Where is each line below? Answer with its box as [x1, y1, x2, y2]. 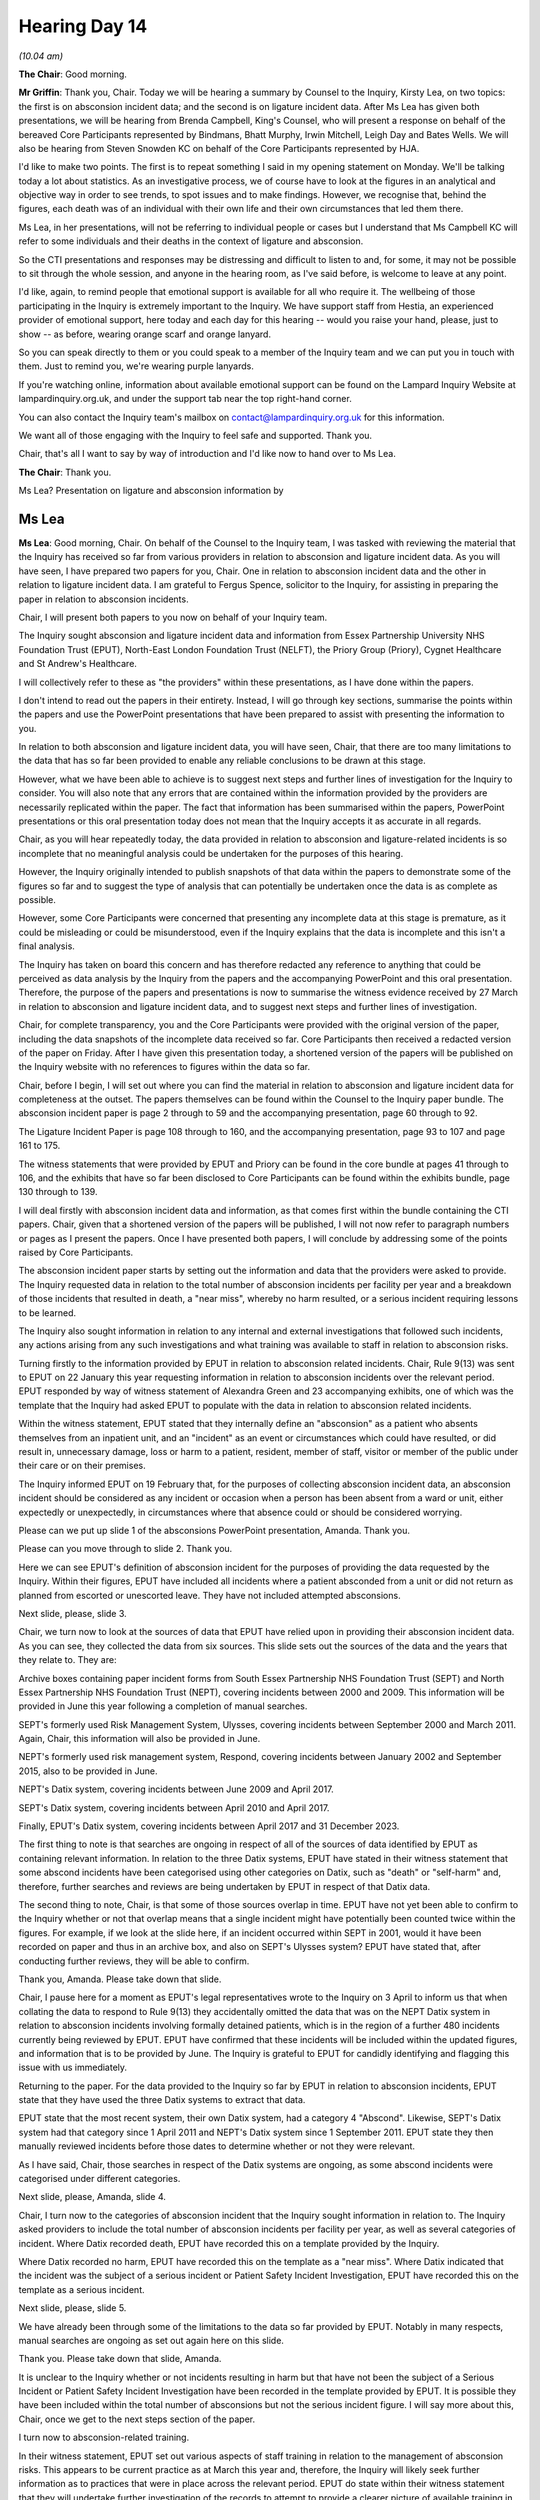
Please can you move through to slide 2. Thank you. [18, 1543, 233, 1555]
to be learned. [18, 1306, 77, 1319]
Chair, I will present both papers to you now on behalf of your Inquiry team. [18, 611, 328, 623]
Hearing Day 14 [18, 15, 148, 37]
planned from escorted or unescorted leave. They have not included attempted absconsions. [18, 1589, 401, 1601]
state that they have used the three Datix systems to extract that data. [18, 2094, 306, 2106]
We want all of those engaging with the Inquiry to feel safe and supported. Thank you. [18, 429, 373, 441]
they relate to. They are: [18, 1654, 117, 1666]
